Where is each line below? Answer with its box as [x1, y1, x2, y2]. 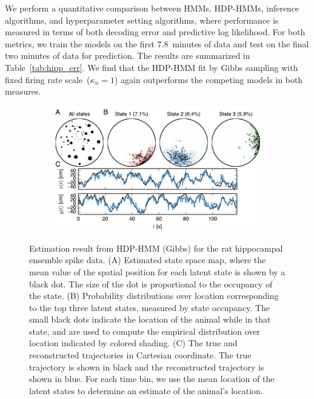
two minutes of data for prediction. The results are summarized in [5, 49, 250, 62]
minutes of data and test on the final [172, 37, 309, 50]
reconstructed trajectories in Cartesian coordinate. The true [29, 349, 252, 361]
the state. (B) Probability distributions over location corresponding [29, 289, 279, 302]
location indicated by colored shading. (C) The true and [29, 337, 238, 349]
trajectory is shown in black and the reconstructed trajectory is [29, 360, 264, 373]
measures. [5, 85, 41, 98]
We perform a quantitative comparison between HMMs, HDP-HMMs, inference [5, 2, 299, 14]
